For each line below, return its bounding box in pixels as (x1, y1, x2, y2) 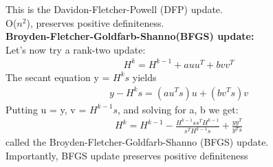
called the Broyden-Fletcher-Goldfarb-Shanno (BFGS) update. (6, 135, 269, 149)
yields (132, 69, 157, 84)
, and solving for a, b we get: (118, 102, 239, 116)
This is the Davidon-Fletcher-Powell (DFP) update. (6, 2, 223, 16)
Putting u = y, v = (6, 102, 87, 116)
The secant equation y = (6, 69, 110, 84)
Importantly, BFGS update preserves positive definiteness (6, 148, 248, 162)
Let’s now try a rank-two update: (6, 42, 146, 56)
